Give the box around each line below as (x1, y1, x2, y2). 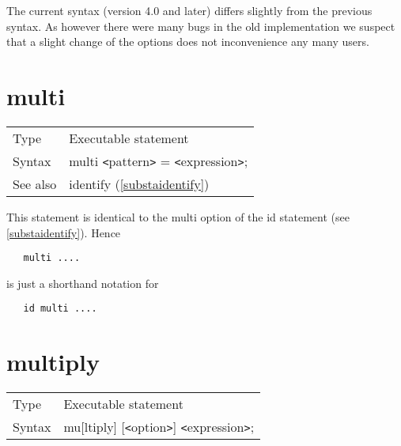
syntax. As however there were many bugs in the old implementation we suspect (6, 17, 395, 34)
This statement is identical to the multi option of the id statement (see (6, 208, 350, 225)
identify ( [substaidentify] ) (69, 174, 210, 193)
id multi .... (23, 303, 97, 315)
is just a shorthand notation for (6, 274, 159, 291)
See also (13, 174, 57, 193)
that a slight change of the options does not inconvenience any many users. (6, 33, 369, 50)
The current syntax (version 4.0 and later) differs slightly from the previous (6, 2, 373, 18)
